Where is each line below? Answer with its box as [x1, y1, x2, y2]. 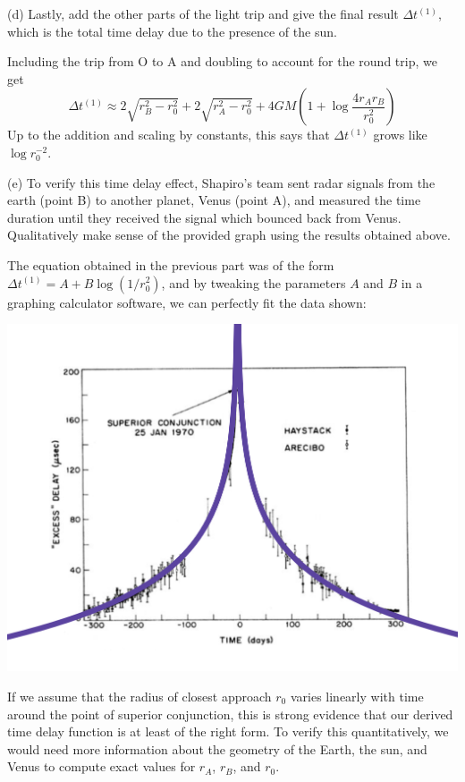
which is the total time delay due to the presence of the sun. [7, 21, 337, 40]
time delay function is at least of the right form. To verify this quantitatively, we [7, 722, 449, 741]
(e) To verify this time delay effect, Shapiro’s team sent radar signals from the [7, 173, 435, 191]
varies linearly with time [290, 686, 424, 705]
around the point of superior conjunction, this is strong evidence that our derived [7, 704, 453, 723]
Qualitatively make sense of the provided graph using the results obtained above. [7, 225, 451, 244]
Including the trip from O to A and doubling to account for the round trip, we [7, 52, 437, 71]
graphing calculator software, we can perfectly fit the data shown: [7, 293, 367, 311]
